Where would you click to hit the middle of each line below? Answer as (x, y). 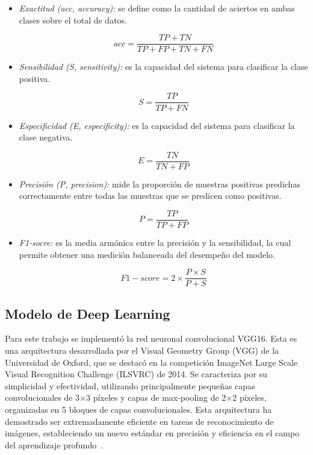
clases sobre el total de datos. (73, 20)
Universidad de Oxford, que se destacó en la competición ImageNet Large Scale (151, 362)
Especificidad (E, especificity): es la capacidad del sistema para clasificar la (157, 125)
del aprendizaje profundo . (54, 444)
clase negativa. (46, 137)
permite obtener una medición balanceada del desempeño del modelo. (147, 254)
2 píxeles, (249, 397)
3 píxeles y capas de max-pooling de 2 (156, 397)
